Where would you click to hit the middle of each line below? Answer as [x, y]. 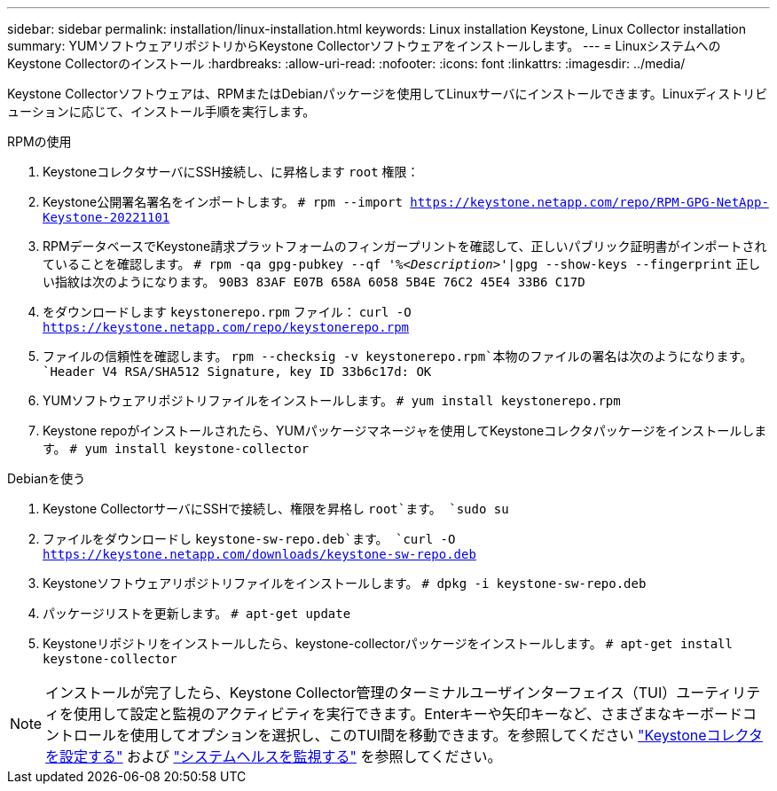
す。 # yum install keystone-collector [176, 448]
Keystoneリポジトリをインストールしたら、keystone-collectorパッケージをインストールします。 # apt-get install [388, 643]
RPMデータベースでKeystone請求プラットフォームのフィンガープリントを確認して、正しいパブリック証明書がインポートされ [405, 246]
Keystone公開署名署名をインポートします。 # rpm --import [223, 202]
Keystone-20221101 [106, 217]
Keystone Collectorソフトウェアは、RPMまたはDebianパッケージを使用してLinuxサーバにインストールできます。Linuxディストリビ [388, 94]
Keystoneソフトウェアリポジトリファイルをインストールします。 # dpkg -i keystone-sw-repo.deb [345, 583]
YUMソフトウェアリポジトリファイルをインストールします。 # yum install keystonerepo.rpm [332, 400]
